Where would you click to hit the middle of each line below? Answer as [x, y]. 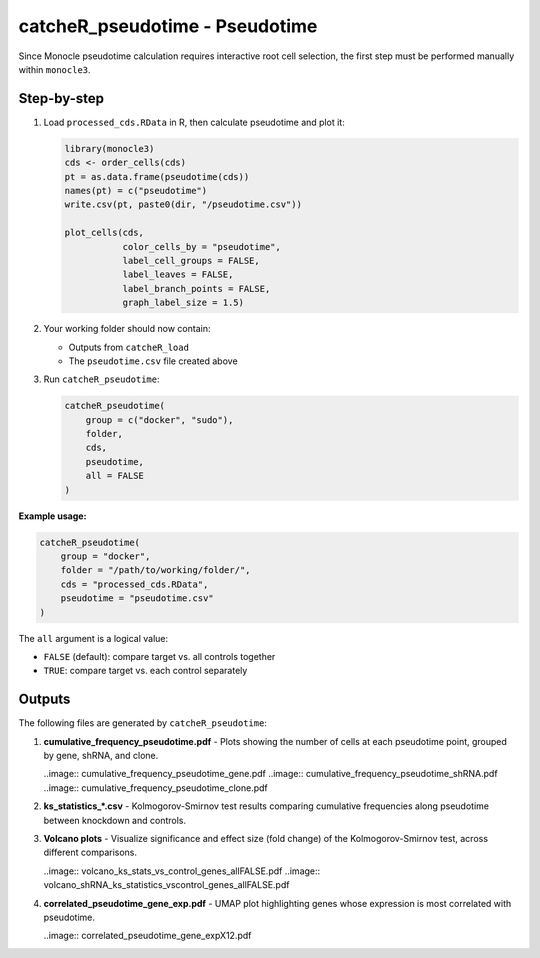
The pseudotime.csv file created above [153, 361]
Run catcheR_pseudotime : [101, 379]
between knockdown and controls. [115, 820]
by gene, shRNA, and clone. [101, 755]
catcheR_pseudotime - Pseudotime [168, 26]
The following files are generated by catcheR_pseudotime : [142, 723]
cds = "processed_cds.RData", [134, 584]
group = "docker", [105, 556]
